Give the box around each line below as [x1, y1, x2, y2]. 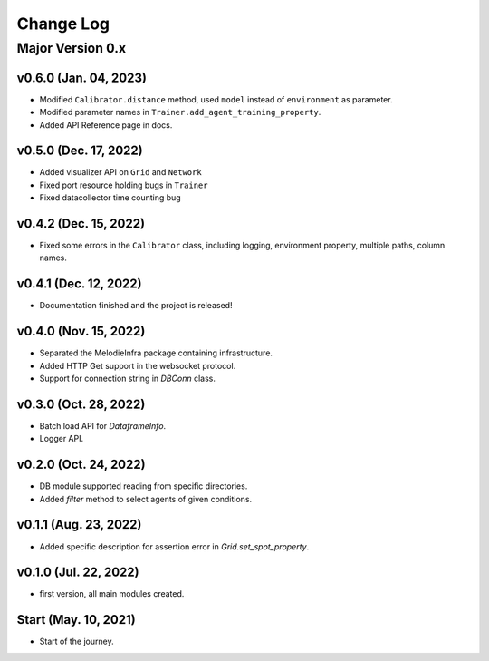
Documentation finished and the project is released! [39, 300, 233, 311]
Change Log [16, 14, 110, 34]
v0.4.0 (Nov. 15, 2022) [16, 324, 146, 339]
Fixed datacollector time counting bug [39, 192, 181, 203]
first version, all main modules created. [39, 588, 185, 599]
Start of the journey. [39, 636, 114, 647]
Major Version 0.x [16, 40, 127, 56]
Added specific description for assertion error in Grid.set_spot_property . [39, 540, 310, 552]
